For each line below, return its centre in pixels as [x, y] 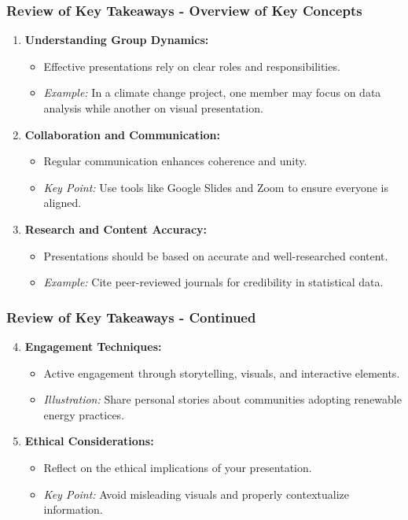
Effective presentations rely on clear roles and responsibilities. [192, 66]
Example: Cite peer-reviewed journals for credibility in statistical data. [213, 282]
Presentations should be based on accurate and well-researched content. [216, 255]
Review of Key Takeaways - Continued [131, 317]
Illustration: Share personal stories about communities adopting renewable [222, 399]
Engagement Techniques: [93, 346]
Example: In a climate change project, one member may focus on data [212, 92]
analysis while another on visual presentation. [153, 108]
